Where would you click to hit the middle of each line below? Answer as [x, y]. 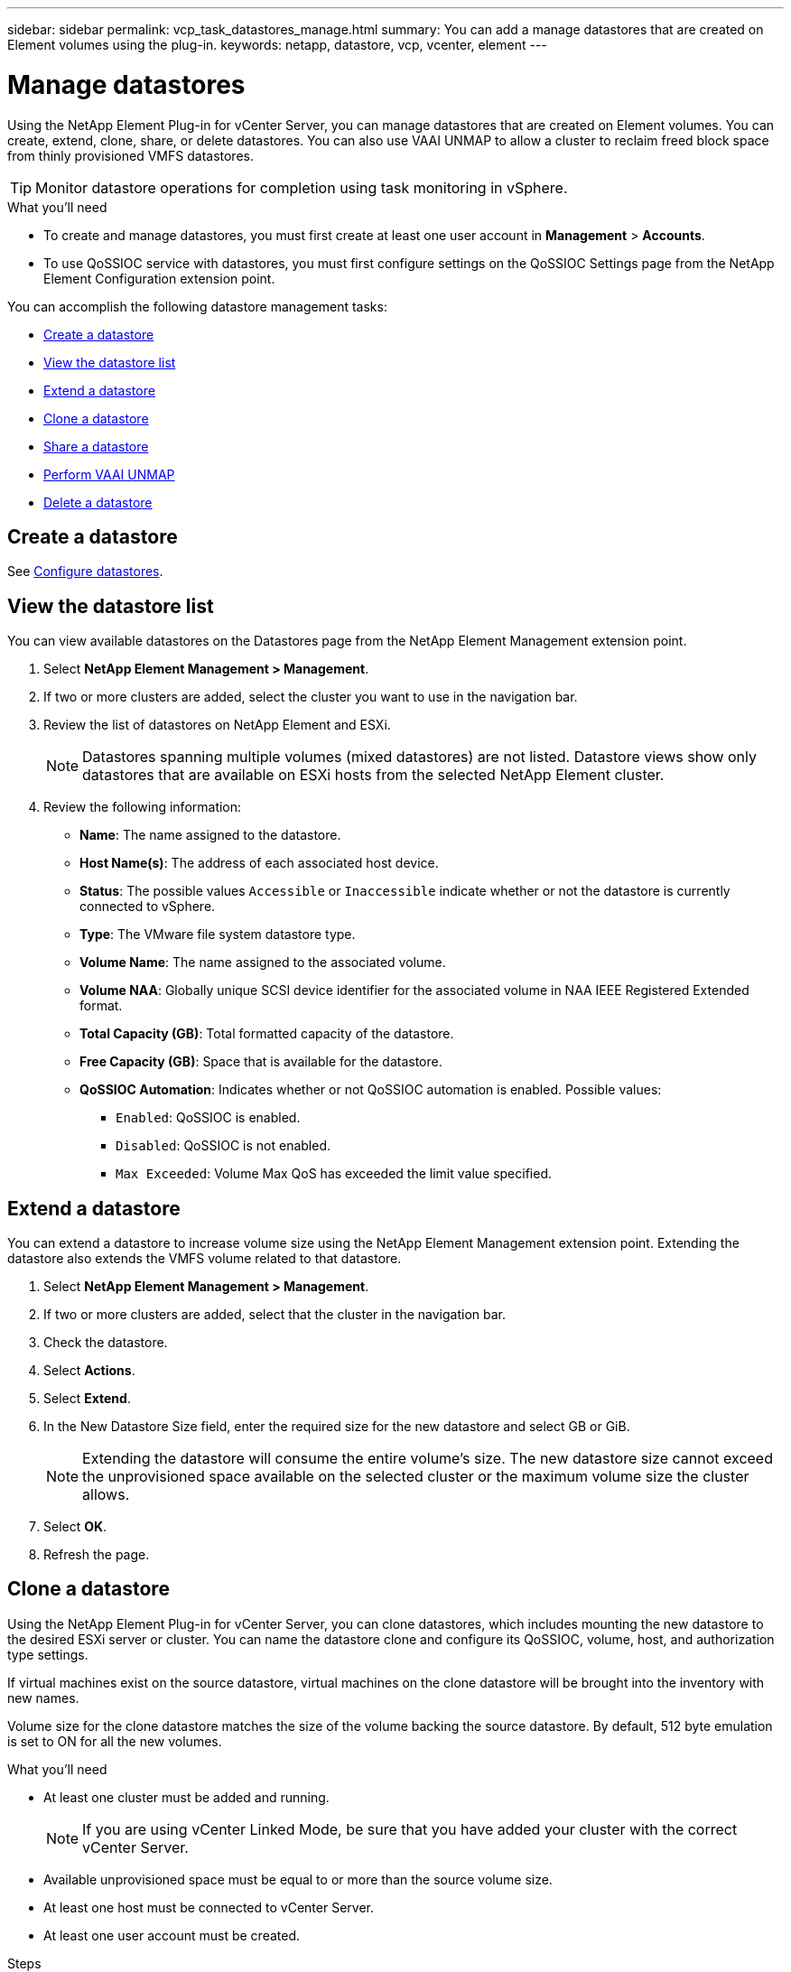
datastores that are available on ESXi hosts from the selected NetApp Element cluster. [373, 775]
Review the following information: [143, 807]
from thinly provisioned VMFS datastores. [130, 155]
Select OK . [75, 1527]
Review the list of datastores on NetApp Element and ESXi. [217, 725]
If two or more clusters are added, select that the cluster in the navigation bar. [275, 1315]
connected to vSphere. [148, 907]
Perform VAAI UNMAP [109, 474]
